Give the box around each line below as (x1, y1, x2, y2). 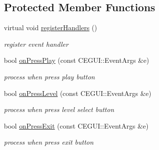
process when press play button (4, 71, 95, 81)
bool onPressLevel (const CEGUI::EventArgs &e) (4, 88, 152, 98)
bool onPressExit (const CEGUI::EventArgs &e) (4, 120, 149, 131)
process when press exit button (4, 137, 94, 147)
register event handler (4, 38, 69, 49)
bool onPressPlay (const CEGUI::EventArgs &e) (4, 55, 149, 65)
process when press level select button (4, 104, 114, 114)
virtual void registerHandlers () (4, 22, 97, 33)
